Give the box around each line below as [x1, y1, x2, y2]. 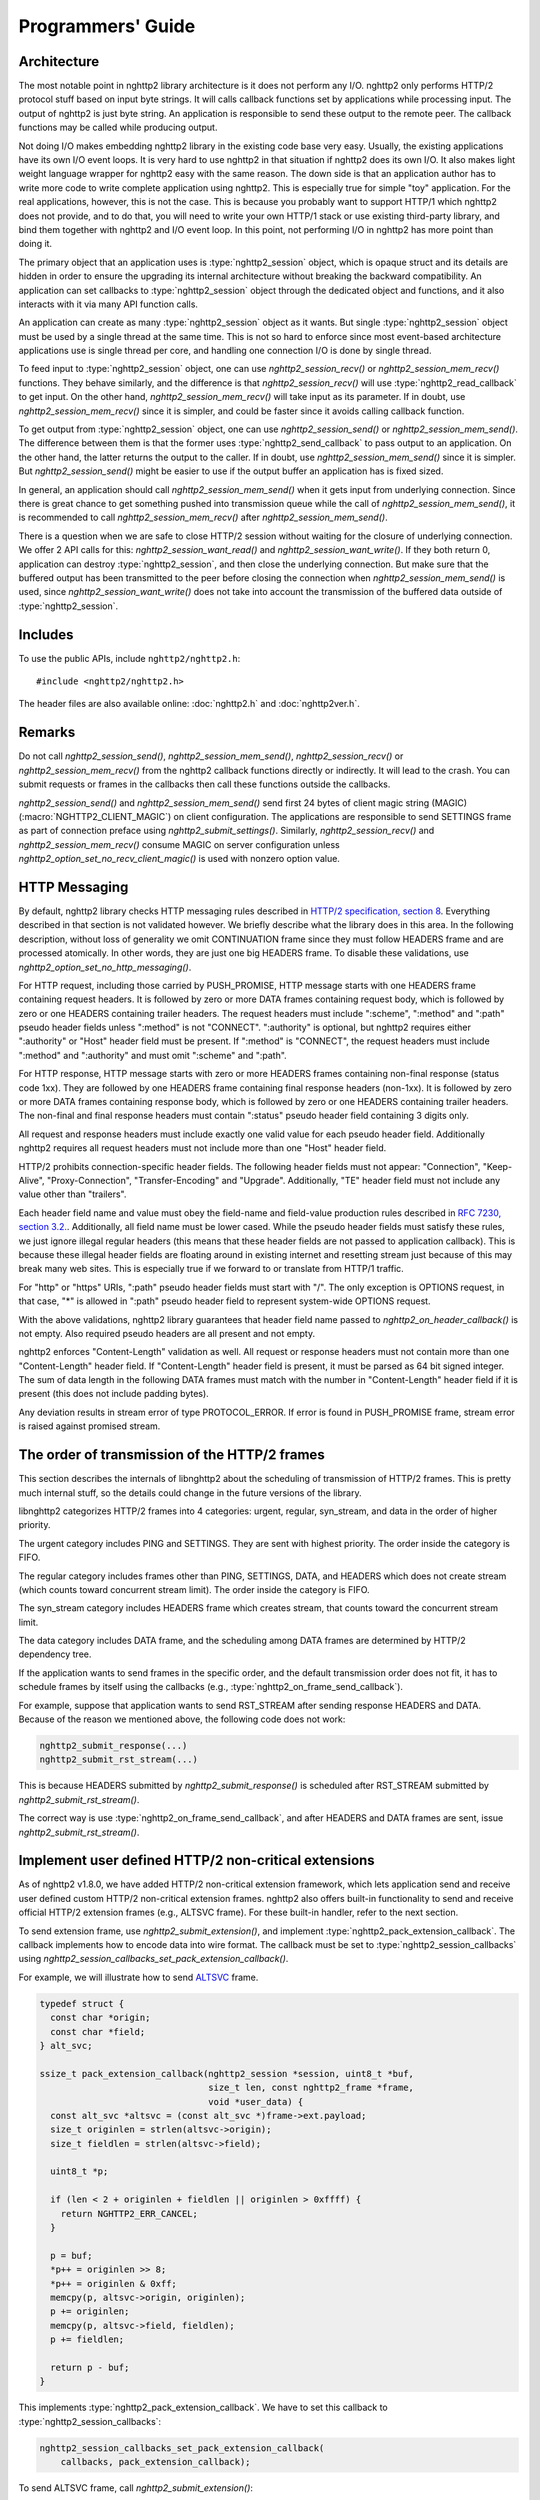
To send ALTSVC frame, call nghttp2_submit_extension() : [18, 2482, 254, 2494]
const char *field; [50, 2026, 146, 2037]
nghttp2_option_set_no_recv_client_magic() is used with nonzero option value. [18, 853, 340, 865]
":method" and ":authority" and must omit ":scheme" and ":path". [18, 1049, 287, 1061]
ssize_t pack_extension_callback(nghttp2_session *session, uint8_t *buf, [39, 2068, 415, 2079]
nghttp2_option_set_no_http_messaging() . [18, 961, 192, 973]
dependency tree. [18, 1648, 92, 1660]
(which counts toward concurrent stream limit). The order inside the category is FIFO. [18, 1583, 370, 1595]
